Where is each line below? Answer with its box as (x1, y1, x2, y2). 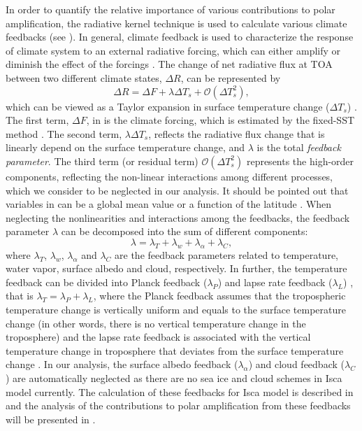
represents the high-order (246, 153, 354, 168)
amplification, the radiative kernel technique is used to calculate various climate (6, 15, 347, 30)
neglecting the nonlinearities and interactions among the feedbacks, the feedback (6, 210, 350, 225)
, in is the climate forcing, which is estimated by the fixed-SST (86, 113, 355, 127)
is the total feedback (256, 140, 341, 155)
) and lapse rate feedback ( (217, 274, 333, 289)
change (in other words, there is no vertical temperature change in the (6, 316, 306, 330)
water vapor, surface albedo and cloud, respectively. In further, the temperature (6, 261, 347, 276)
